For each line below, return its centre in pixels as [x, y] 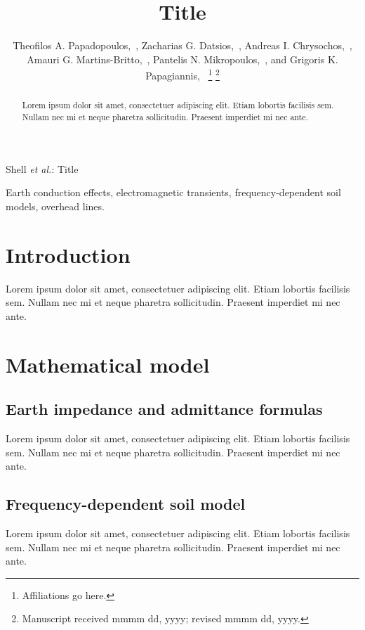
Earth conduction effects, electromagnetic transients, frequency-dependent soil [173, 192]
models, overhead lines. [55, 206]
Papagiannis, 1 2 [182, 74]
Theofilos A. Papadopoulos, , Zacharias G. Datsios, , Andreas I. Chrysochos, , [182, 45]
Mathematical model [108, 364]
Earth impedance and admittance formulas [164, 409]
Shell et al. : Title [42, 168]
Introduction [68, 254]
